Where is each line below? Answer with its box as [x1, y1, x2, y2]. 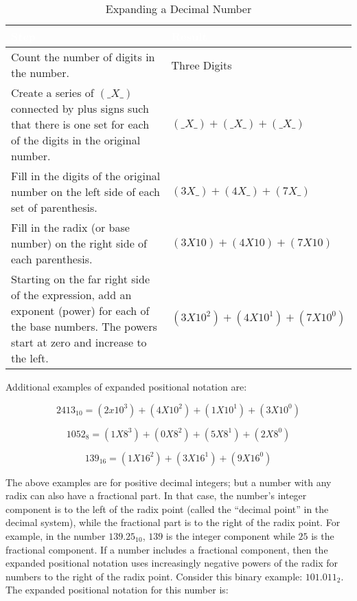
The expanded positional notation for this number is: [5, 582, 229, 597]
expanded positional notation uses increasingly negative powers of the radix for [5, 556, 338, 570]
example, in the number [5, 528, 106, 543]
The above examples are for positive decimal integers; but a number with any [5, 474, 332, 489]
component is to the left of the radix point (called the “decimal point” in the [5, 501, 329, 516]
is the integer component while [165, 528, 295, 543]
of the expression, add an [11, 287, 132, 303]
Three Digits [171, 56, 232, 73]
